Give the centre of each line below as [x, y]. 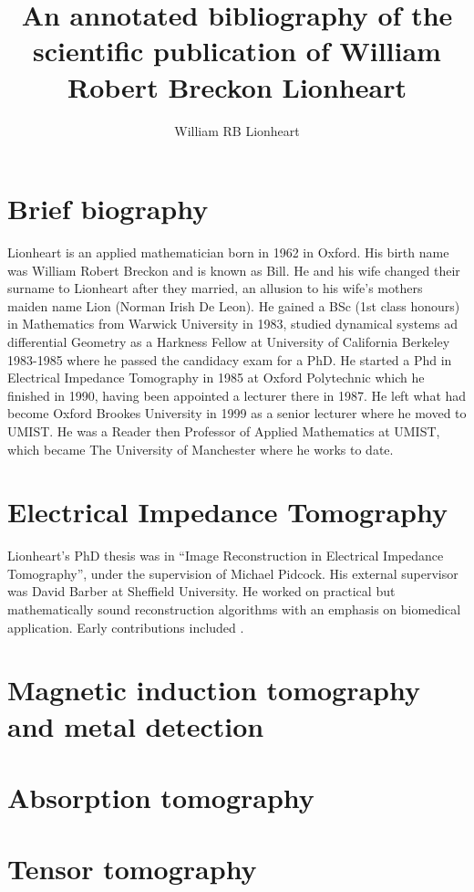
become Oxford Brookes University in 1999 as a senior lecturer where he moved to [237, 413]
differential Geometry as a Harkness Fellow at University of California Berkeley [229, 341]
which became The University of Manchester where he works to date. [201, 449]
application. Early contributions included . [126, 627]
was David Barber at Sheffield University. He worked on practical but [201, 591]
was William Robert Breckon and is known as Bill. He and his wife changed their [234, 270]
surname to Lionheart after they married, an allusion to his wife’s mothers [215, 288]
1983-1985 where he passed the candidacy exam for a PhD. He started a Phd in [230, 359]
